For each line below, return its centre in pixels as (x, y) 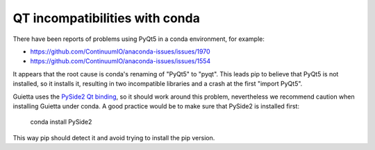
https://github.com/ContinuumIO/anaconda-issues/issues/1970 (120, 51)
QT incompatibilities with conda (107, 18)
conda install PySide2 (61, 122)
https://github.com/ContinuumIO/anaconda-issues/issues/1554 (120, 61)
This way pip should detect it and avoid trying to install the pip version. (114, 137)
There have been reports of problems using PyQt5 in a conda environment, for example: (139, 39)
